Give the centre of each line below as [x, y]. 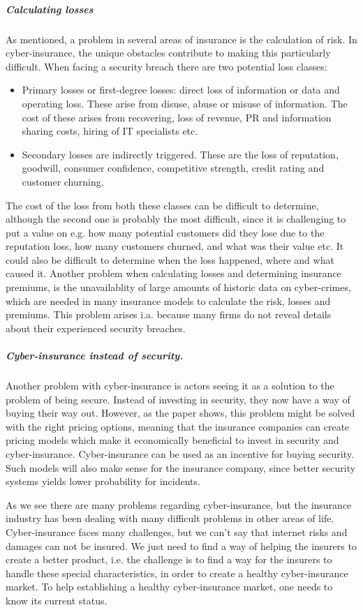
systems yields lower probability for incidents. [103, 481]
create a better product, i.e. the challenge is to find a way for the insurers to [169, 559]
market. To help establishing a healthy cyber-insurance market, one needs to [169, 587]
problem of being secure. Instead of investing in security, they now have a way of [178, 399]
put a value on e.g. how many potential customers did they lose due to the [165, 232]
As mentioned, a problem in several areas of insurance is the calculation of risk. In [181, 39]
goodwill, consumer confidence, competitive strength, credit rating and [173, 168]
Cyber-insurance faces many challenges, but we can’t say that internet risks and [177, 531]
